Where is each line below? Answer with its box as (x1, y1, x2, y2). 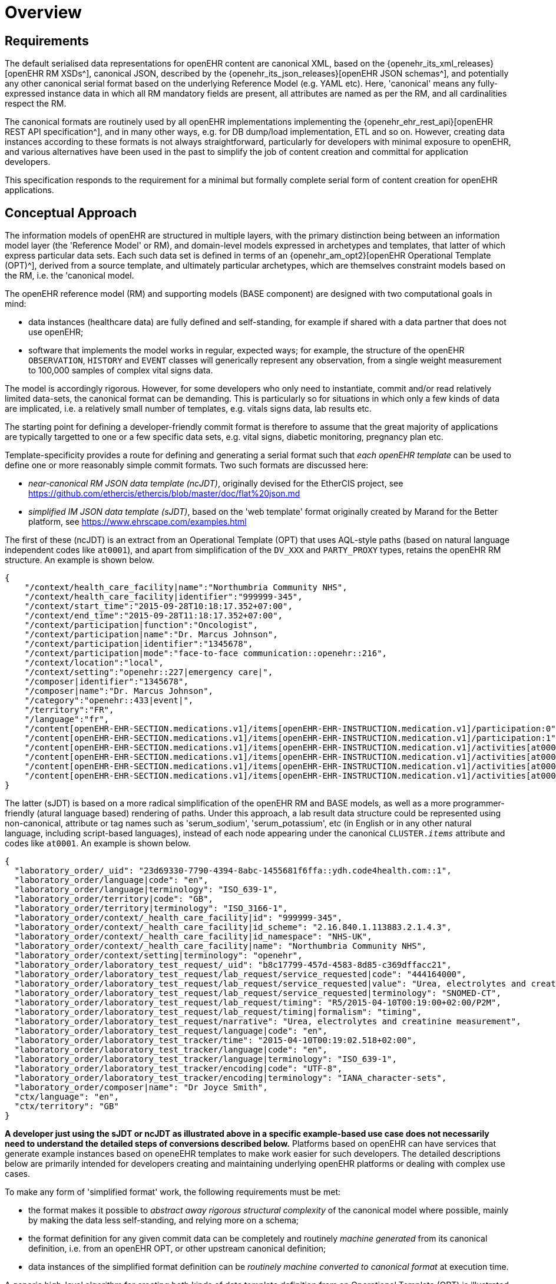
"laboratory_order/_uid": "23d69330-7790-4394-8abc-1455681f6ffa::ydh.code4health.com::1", (14, 866, 452, 876)
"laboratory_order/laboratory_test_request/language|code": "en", (14, 1026, 327, 1036)
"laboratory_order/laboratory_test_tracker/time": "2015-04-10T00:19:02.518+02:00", (14, 1035, 417, 1045)
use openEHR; (28, 327, 84, 337)
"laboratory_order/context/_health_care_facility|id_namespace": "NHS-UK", (14, 932, 372, 942)
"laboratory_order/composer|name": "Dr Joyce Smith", (14, 1083, 268, 1093)
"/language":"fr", (24, 714, 110, 724)
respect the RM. (5, 98, 67, 109)
